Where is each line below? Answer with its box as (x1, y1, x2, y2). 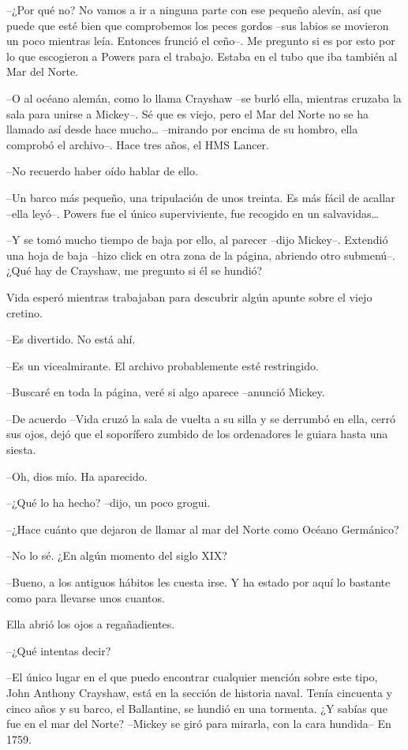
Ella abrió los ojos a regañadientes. (6, 616, 175, 632)
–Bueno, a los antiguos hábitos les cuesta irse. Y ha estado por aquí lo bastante (6, 574, 391, 591)
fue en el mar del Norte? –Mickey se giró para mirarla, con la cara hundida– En (6, 715, 391, 732)
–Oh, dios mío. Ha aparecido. (6, 467, 148, 484)
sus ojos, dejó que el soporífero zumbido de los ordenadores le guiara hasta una (6, 426, 388, 442)
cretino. (6, 304, 43, 321)
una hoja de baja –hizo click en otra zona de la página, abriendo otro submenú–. (6, 246, 395, 263)
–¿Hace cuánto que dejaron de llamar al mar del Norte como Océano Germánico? (6, 520, 399, 537)
